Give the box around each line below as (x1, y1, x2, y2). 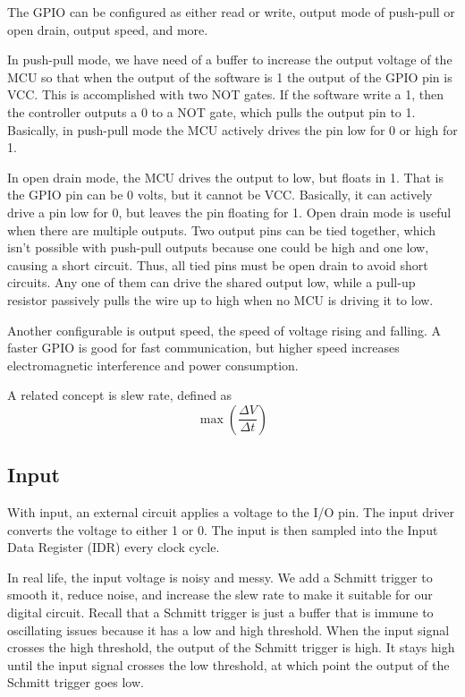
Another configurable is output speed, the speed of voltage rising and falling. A (7, 320, 442, 339)
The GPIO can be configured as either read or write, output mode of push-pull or (7, 3, 455, 21)
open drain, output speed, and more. (7, 20, 208, 38)
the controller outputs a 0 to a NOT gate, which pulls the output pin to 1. (7, 102, 416, 121)
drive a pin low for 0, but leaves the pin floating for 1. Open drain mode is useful (7, 202, 452, 221)
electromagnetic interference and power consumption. (7, 355, 299, 374)
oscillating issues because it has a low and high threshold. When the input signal (7, 620, 450, 639)
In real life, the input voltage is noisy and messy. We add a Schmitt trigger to (7, 567, 433, 586)
